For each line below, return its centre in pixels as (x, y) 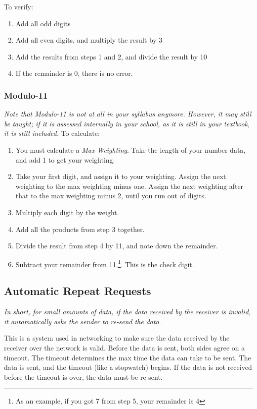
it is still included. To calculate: (52, 133)
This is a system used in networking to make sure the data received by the (117, 338)
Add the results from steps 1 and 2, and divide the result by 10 (111, 56)
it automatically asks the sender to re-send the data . (83, 321)
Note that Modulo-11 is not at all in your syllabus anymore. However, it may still (128, 114)
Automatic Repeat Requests (78, 291)
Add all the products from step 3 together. (80, 229)
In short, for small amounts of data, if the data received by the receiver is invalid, (128, 312)
